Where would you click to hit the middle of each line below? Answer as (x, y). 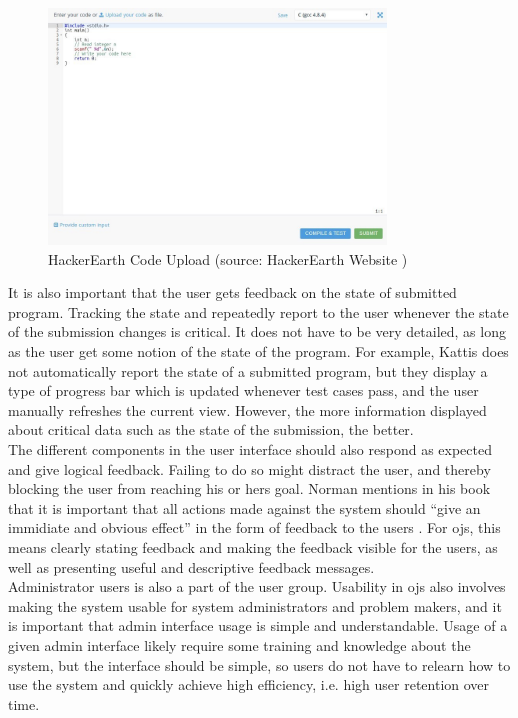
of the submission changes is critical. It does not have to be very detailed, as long (257, 331)
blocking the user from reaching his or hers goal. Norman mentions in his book (249, 488)
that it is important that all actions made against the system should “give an (244, 507)
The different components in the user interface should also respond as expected (250, 448)
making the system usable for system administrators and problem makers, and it (255, 605)
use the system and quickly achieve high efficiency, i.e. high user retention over (249, 684)
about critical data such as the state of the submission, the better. (211, 429)
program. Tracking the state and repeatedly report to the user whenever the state (258, 311)
